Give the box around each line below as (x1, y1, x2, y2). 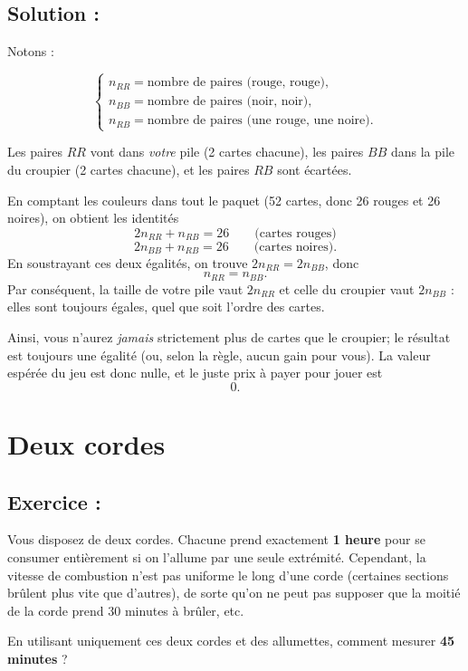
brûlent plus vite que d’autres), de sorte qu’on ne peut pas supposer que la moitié (7, 583, 461, 602)
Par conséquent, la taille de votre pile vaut (7, 279, 244, 298)
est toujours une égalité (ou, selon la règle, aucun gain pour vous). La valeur (7, 345, 431, 364)
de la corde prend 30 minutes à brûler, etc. (7, 600, 244, 619)
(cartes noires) (253, 240, 334, 254)
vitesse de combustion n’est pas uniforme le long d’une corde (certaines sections (7, 565, 449, 584)
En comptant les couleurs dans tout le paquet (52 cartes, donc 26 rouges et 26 (7, 190, 441, 209)
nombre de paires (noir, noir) (147, 95, 309, 109)
